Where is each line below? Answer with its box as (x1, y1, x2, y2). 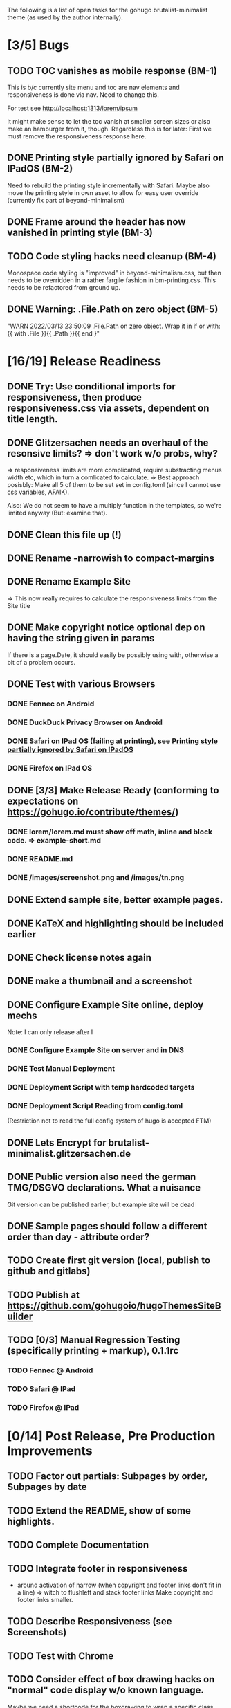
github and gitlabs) (7, 1265, 91, 1277)
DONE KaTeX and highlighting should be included (7, 917, 224, 929)
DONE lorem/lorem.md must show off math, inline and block (7, 827, 213, 836)
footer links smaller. (17, 1596, 74, 1604)
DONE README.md (7, 854, 73, 863)
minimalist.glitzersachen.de (7, 1148, 131, 1159)
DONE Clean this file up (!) (7, 529, 122, 540)
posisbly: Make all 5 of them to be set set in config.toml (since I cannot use (7, 481, 221, 489)
